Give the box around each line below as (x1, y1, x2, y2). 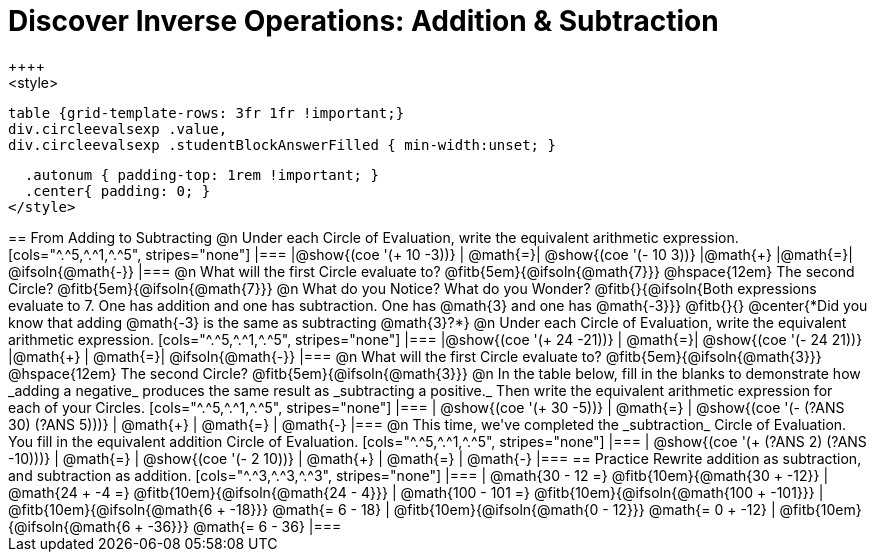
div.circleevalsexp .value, (8, 120, 228, 137)
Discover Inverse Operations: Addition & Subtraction (8, 4, 719, 38)
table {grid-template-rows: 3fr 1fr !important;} (8, 104, 405, 121)
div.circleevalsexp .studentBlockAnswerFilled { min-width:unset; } (8, 136, 556, 153)
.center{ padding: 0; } (24, 182, 211, 199)
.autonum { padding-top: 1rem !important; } (24, 166, 379, 183)
